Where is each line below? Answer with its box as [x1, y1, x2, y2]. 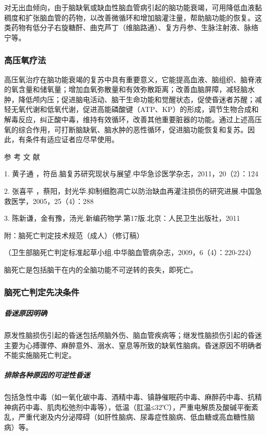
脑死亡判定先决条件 [4, 286, 80, 299]
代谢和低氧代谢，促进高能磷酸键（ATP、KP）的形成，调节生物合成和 [25, 104, 259, 115]
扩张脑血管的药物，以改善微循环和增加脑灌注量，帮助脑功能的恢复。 [25, 12, 255, 22]
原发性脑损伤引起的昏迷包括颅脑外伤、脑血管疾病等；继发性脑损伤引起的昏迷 [4, 329, 262, 340]
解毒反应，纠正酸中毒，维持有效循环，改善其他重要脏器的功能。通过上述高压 [4, 113, 262, 124]
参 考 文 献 [4, 151, 40, 162]
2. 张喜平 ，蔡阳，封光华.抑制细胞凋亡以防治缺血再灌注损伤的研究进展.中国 [4, 185, 255, 196]
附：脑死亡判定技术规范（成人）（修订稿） [4, 230, 144, 240]
